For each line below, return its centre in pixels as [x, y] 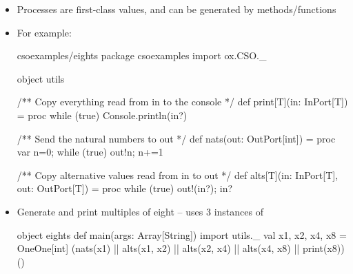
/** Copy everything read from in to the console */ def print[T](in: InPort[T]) [182, 102]
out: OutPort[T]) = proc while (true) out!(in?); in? [125, 188]
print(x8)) [323, 248]
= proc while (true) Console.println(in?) [102, 115]
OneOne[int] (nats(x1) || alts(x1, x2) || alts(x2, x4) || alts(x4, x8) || [158, 248]
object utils [41, 78]
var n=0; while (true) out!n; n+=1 [90, 152]
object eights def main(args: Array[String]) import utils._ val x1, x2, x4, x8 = [182, 234]
